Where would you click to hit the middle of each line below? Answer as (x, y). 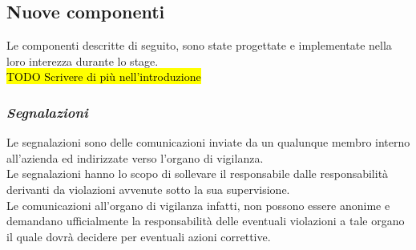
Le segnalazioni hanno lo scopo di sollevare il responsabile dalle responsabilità (198, 173)
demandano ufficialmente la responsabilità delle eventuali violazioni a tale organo (206, 221)
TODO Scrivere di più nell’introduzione (104, 77)
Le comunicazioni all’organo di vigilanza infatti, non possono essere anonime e (198, 205)
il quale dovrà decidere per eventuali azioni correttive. (139, 236)
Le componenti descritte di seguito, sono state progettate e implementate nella (199, 45)
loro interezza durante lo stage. (83, 60)
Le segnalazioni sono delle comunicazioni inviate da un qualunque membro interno (208, 142)
